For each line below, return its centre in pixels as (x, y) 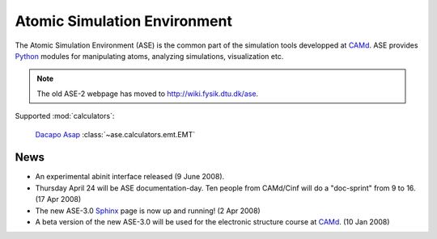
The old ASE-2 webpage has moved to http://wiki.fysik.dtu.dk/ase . (148, 94)
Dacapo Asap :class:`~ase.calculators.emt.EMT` (115, 134)
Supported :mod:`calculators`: (65, 116)
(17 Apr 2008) (58, 199)
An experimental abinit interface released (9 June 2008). (130, 177)
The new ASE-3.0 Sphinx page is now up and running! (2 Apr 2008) (148, 211)
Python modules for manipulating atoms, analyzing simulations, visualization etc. (149, 56)
